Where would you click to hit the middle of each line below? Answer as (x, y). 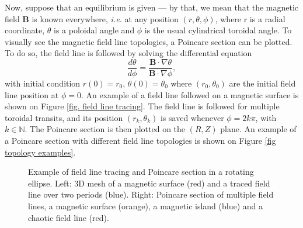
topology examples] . (40, 152)
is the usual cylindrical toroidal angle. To (218, 30)
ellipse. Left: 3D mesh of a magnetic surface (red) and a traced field (149, 183)
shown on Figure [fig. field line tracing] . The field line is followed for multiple (142, 106)
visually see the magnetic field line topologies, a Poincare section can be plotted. (149, 41)
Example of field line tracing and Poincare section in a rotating (141, 172)
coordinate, (25, 30)
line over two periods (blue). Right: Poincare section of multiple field (151, 194)
